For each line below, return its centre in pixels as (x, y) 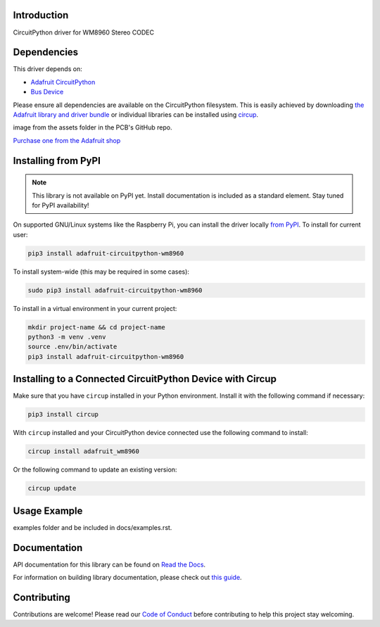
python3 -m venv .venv (67, 337)
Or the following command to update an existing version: (95, 470)
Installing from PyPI (57, 161)
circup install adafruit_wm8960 (84, 451)
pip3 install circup (63, 414)
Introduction (41, 15)
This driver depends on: (47, 69)
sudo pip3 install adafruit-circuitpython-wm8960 (115, 290)
